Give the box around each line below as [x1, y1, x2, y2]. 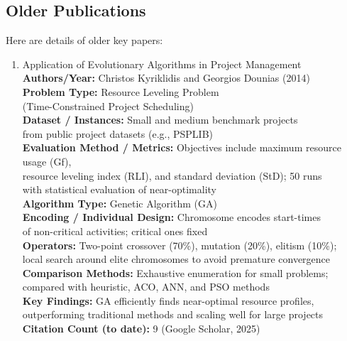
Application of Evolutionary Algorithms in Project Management [22, 56, 302, 71]
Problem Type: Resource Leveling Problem [22, 84, 219, 99]
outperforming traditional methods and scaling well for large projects [22, 307, 324, 322]
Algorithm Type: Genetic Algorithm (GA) [22, 195, 217, 210]
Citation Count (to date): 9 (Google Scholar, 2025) [22, 321, 260, 336]
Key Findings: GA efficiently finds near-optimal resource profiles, [22, 293, 314, 308]
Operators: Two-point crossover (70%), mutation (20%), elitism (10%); [22, 237, 337, 252]
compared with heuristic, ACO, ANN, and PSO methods [22, 279, 270, 294]
